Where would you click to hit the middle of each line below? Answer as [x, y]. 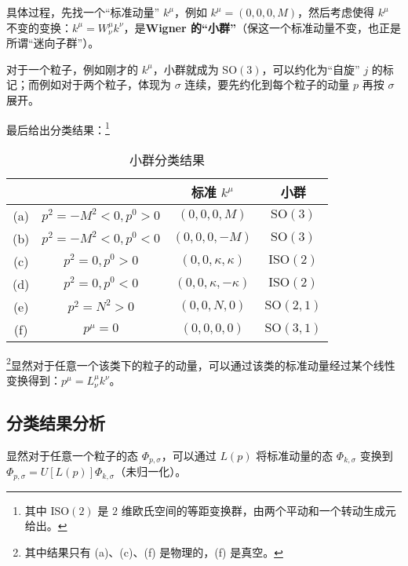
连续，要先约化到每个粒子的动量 [267, 84]
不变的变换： [39, 27]
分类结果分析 [56, 423]
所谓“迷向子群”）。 [53, 43]
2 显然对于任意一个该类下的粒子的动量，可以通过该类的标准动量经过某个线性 [201, 363]
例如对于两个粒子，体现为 [105, 84]
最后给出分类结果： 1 [58, 128]
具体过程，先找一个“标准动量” [83, 12]
